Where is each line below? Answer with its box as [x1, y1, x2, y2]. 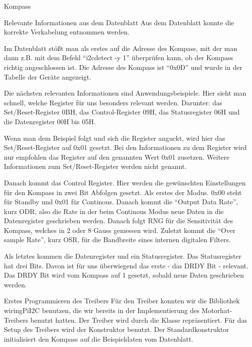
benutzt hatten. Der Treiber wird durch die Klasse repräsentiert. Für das [30, 314, 248, 325]
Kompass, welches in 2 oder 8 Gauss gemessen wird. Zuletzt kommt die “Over [4, 225, 235, 235]
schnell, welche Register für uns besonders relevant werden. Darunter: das [4, 97, 222, 107]
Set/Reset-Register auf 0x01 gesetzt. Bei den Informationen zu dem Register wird [4, 142, 247, 152]
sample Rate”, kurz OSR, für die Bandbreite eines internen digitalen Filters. [4, 234, 231, 245]
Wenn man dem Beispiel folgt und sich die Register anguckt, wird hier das [4, 132, 225, 143]
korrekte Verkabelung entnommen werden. [4, 27, 130, 37]
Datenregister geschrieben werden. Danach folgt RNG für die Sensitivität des [4, 215, 233, 226]
